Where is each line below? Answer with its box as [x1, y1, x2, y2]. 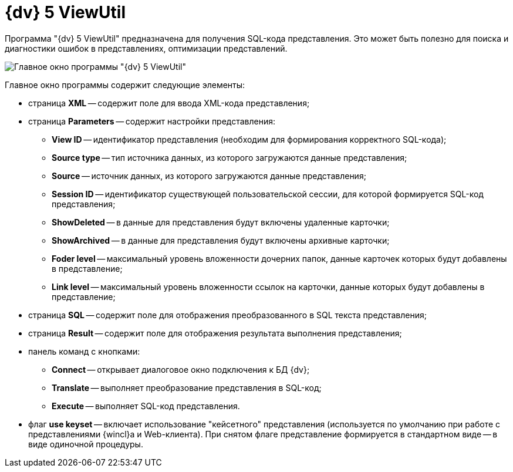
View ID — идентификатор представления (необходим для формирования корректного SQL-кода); [52, 134, 447, 144]
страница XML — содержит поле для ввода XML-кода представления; [28, 97, 310, 108]
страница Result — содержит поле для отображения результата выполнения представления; [28, 328, 402, 338]
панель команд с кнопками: [28, 346, 140, 356]
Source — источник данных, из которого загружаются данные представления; [52, 170, 366, 181]
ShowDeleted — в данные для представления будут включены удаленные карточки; [52, 217, 390, 227]
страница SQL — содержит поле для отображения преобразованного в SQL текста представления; [28, 309, 427, 320]
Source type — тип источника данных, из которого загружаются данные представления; [52, 152, 407, 163]
